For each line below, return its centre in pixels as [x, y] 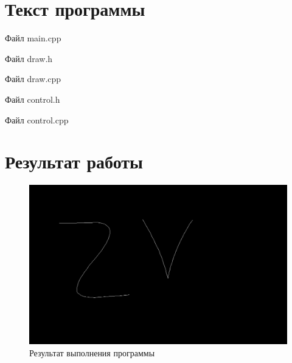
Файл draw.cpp [33, 79]
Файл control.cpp [37, 119]
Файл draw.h [29, 58]
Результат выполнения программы [92, 352]
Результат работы [74, 161]
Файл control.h [33, 99]
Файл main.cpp [33, 38]
